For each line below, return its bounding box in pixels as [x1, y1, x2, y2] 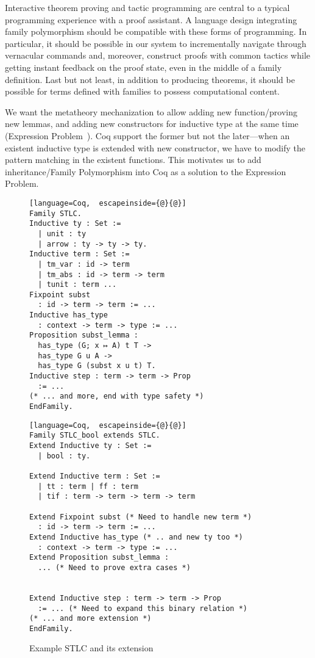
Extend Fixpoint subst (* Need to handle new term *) [29, 512, 252, 521]
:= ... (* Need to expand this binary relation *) [38, 604, 247, 613]
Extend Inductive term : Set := [29, 471, 160, 480]
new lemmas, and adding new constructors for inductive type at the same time [5, 117, 299, 130]
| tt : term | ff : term [38, 482, 138, 491]
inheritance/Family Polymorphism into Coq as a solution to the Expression [5, 165, 286, 178]
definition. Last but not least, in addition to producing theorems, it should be [5, 73, 295, 85]
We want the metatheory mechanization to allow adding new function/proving [5, 105, 297, 118]
